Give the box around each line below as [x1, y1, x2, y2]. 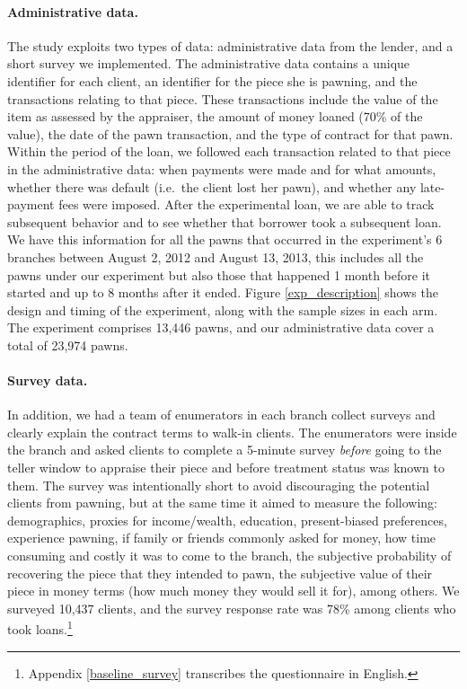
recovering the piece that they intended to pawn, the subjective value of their [7, 563, 433, 582]
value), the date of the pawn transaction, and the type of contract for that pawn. [7, 124, 454, 143]
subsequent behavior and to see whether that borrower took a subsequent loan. [7, 212, 442, 231]
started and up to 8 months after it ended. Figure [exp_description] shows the [7, 283, 438, 302]
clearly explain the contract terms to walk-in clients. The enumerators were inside [7, 422, 457, 441]
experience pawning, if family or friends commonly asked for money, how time [7, 528, 436, 547]
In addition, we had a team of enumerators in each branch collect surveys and [7, 405, 436, 424]
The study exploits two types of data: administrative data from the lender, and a [7, 36, 454, 55]
